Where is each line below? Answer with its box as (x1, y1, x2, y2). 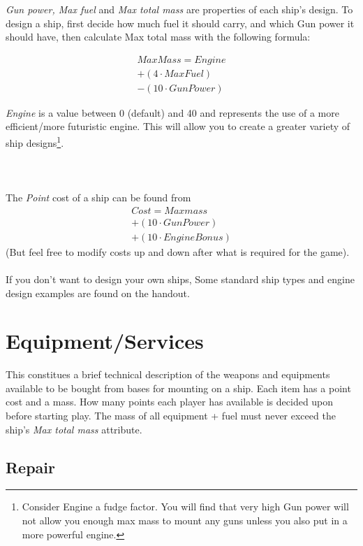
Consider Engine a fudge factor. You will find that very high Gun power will (22, 499, 349, 514)
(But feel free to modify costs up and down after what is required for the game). (6, 244, 350, 259)
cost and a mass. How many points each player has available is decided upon (6, 394, 334, 409)
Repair (6, 456, 56, 477)
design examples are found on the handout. (6, 285, 190, 300)
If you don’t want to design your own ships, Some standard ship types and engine (6, 271, 355, 286)
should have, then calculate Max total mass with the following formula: (6, 29, 311, 44)
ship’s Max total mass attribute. (6, 422, 142, 436)
